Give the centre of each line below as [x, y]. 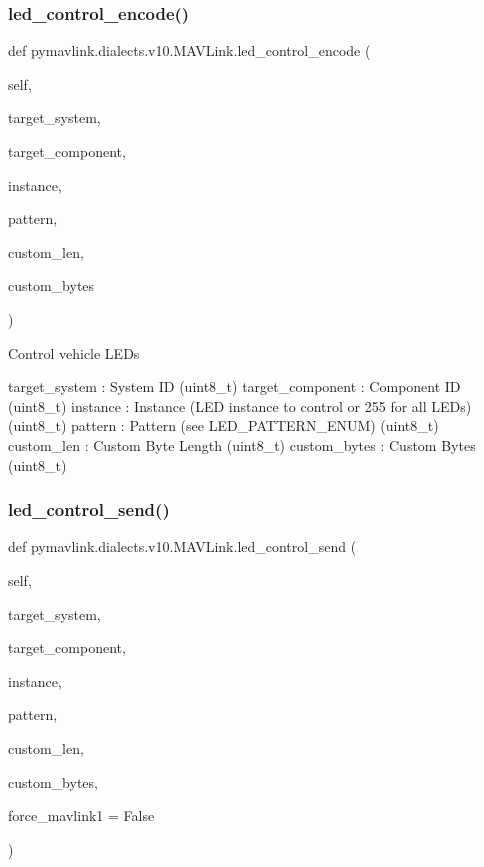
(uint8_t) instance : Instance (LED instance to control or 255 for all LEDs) [240, 405]
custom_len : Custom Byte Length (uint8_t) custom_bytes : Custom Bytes [242, 444]
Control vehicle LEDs [74, 352]
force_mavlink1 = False [81, 815]
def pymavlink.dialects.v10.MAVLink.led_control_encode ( [189, 50]
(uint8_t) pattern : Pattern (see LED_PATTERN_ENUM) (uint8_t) [223, 425]
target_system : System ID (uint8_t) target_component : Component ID [234, 386]
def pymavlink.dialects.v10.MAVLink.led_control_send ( [182, 546]
